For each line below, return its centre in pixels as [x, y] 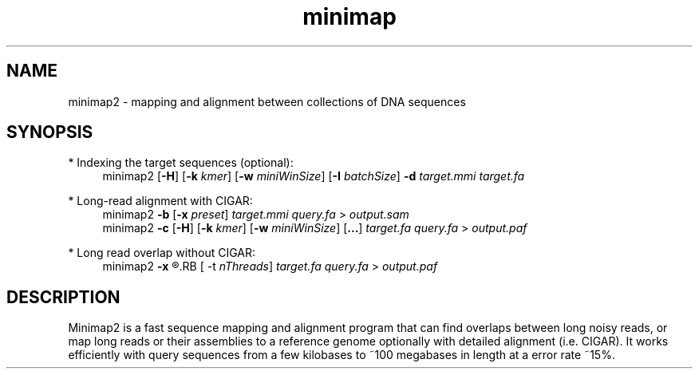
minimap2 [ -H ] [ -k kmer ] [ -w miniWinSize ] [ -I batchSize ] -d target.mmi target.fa [314, 176]
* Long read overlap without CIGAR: [162, 253]
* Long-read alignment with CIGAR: [160, 201]
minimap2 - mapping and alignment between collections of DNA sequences [267, 101]
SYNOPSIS [50, 132]
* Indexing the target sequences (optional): [181, 163]
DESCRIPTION [63, 297]
